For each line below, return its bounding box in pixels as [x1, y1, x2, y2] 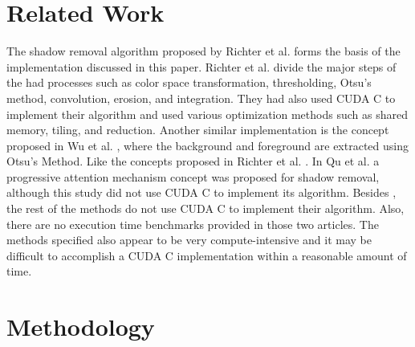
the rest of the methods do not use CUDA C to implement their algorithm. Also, [6, 200, 405, 217]
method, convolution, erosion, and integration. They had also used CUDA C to [6, 89, 396, 106]
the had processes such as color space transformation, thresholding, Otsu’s [6, 74, 372, 91]
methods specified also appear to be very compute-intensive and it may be [6, 231, 372, 248]
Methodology [6, 310, 155, 343]
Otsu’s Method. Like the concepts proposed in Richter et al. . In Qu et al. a [6, 153, 380, 169]
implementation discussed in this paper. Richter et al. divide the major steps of [6, 58, 397, 75]
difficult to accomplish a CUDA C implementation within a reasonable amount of [6, 247, 407, 263]
